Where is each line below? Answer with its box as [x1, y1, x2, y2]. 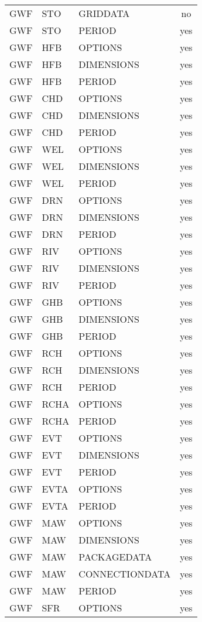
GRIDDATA [78, 6, 130, 20]
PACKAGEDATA [78, 550, 152, 563]
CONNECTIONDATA [78, 567, 171, 580]
